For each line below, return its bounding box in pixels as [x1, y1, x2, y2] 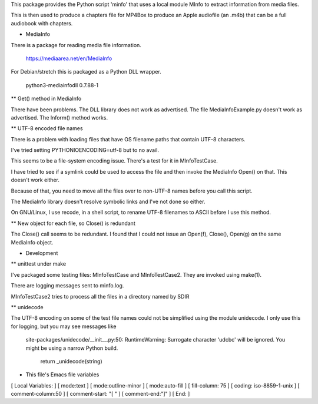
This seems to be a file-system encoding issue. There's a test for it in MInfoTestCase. [11, 157, 218, 164]
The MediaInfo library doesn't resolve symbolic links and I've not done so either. [11, 198, 206, 206]
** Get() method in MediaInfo [11, 95, 82, 102]
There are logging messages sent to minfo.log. [11, 282, 124, 289]
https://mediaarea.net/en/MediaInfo [25, 55, 112, 62]
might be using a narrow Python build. [25, 345, 118, 352]
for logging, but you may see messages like [11, 323, 117, 330]
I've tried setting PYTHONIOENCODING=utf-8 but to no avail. [11, 147, 159, 154]
